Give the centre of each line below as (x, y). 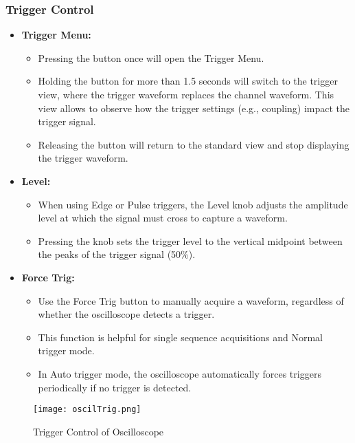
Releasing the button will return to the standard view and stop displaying (194, 144)
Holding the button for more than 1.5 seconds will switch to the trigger (188, 81)
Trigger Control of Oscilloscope (99, 431)
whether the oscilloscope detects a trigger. (126, 314)
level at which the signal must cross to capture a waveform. (163, 218)
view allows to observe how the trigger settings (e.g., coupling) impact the (194, 108)
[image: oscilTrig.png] (87, 410)
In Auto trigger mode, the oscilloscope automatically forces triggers (180, 373)
